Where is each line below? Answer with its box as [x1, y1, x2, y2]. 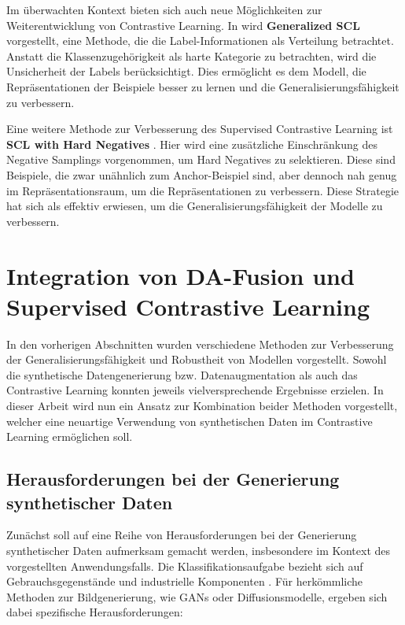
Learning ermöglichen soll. [6, 428, 133, 445]
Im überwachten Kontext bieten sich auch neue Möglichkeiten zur [6, 2, 322, 17]
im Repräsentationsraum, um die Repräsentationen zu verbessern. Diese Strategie [6, 182, 399, 198]
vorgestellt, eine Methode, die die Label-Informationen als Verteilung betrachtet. [6, 32, 394, 49]
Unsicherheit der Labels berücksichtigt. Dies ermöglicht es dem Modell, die [6, 63, 366, 80]
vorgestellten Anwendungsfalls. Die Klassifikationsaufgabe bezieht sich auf [6, 557, 363, 574]
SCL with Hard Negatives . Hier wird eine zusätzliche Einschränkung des [6, 135, 377, 152]
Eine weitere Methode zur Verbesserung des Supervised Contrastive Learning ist [6, 120, 393, 137]
